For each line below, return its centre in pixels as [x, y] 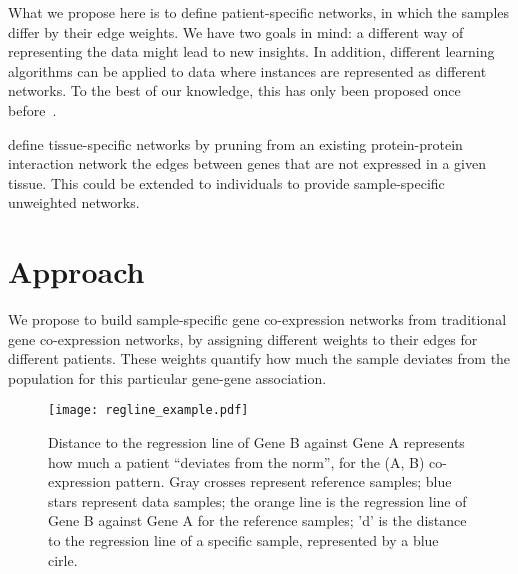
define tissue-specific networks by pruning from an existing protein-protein [235, 143]
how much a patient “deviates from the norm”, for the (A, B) [236, 461]
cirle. [63, 559]
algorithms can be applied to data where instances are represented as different [247, 70]
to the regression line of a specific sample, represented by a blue [243, 540]
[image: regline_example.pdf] [148, 410]
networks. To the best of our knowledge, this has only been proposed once [234, 90]
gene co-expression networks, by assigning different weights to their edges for [243, 338]
